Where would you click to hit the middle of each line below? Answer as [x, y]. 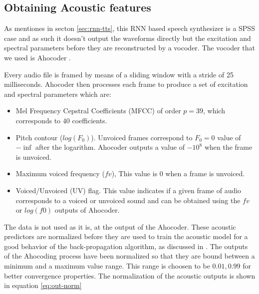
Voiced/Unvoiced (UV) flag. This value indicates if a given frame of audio [129, 190]
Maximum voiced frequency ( [60, 173]
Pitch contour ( [39, 137]
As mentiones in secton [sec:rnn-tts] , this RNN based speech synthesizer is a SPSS [129, 28]
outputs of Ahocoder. [87, 210]
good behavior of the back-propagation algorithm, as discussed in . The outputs [126, 246]
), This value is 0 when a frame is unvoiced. [178, 173]
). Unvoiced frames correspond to [142, 137]
